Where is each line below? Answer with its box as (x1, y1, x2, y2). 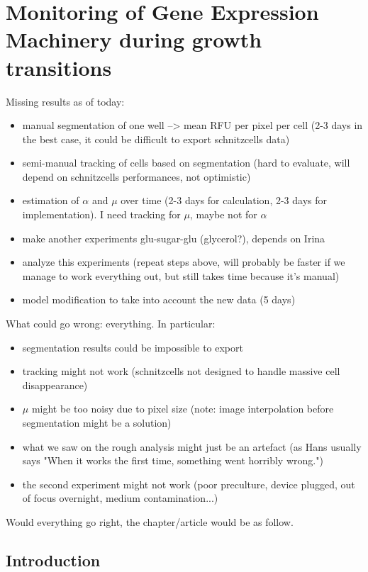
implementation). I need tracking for (22, 207, 181, 222)
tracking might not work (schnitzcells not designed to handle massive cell (22, 364, 340, 378)
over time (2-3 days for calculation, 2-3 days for (121, 193, 328, 208)
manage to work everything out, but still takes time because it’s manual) (22, 268, 340, 283)
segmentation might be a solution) (22, 415, 172, 430)
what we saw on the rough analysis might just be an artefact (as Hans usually (22, 439, 362, 454)
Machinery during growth (6, 25, 262, 54)
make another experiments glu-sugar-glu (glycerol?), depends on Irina (22, 230, 325, 245)
